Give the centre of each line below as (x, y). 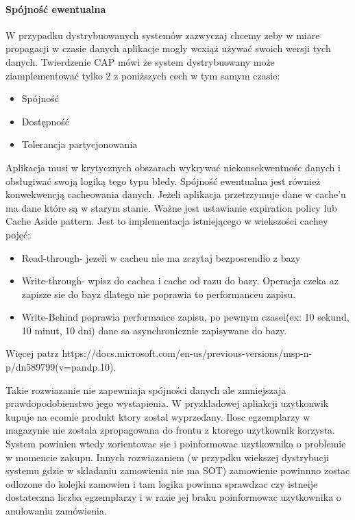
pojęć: (18, 234)
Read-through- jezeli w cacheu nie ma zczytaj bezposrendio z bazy (161, 257)
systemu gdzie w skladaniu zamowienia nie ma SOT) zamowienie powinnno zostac (178, 470)
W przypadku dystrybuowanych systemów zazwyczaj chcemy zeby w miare (163, 35)
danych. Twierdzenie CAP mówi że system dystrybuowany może (140, 61)
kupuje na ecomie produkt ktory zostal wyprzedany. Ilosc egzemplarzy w (158, 416)
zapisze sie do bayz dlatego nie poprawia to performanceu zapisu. (159, 294)
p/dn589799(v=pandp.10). (61, 367)
